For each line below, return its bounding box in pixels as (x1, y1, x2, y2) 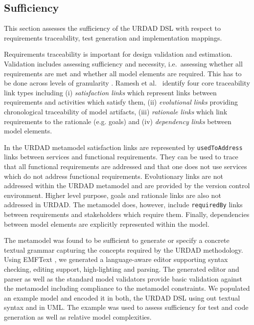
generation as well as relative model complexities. (4, 311, 152, 322)
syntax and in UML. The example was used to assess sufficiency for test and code (4, 302, 249, 312)
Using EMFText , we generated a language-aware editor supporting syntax (4, 254, 228, 264)
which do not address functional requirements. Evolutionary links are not (4, 171, 223, 181)
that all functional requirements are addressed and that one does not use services (4, 161, 247, 171)
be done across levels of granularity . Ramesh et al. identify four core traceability (4, 78, 250, 88)
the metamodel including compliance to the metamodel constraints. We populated (4, 283, 250, 293)
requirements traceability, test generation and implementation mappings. (4, 32, 222, 43)
